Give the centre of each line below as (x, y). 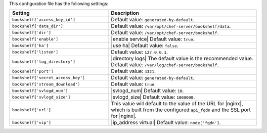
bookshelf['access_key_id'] (44, 20)
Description (125, 13)
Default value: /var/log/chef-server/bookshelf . (165, 65)
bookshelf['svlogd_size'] (41, 97)
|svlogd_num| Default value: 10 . (147, 90)
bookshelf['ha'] (30, 45)
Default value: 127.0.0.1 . (139, 52)
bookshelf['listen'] (35, 52)
